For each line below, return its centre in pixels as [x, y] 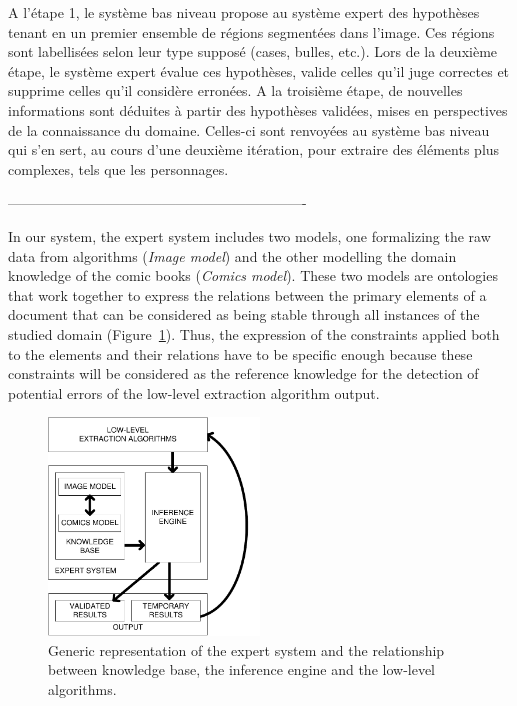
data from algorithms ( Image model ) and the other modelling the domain [232, 255]
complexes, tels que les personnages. [118, 168]
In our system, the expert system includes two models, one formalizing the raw [249, 235]
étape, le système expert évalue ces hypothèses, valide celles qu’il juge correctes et [259, 70]
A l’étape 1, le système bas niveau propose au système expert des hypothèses [244, 12]
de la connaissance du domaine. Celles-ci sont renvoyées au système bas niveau [249, 129]
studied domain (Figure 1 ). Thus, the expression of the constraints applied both [254, 333]
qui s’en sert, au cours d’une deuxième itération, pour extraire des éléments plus [254, 149]
